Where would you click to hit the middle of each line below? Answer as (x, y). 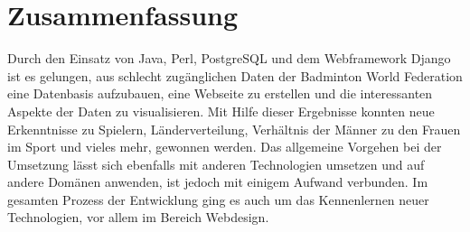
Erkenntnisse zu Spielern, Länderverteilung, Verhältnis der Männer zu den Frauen (234, 129)
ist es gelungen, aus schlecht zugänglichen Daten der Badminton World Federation (235, 75)
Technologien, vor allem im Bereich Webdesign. (138, 217)
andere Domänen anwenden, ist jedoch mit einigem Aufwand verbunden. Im (218, 182)
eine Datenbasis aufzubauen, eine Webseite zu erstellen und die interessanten (220, 93)
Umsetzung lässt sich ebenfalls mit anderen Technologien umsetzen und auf (216, 164)
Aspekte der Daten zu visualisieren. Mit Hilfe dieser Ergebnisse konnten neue (221, 111)
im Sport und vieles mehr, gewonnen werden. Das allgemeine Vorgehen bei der (225, 147)
